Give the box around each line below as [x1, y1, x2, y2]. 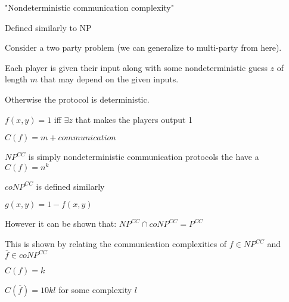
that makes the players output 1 [75, 113, 193, 125]
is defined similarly [36, 180, 105, 192]
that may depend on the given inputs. [40, 73, 179, 85]
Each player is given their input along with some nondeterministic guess [5, 61, 268, 73]
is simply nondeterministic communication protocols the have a [28, 150, 259, 163]
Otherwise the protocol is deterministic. [5, 93, 150, 105]
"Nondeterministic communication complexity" [5, 1, 174, 13]
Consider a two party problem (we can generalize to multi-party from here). [5, 41, 282, 54]
